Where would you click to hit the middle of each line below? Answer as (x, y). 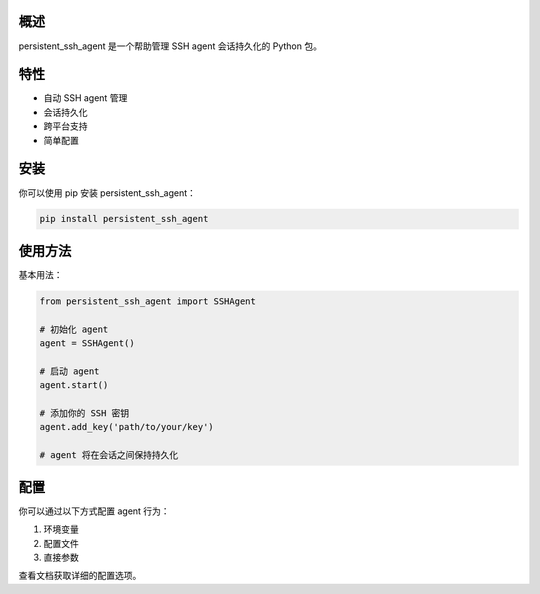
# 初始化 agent (74, 329)
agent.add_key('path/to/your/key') (126, 427)
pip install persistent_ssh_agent (124, 219)
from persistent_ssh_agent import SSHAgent (148, 301)
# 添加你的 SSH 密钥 (84, 413)
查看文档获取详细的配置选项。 (80, 576)
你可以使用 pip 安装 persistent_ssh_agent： (107, 192)
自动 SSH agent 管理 (85, 98)
